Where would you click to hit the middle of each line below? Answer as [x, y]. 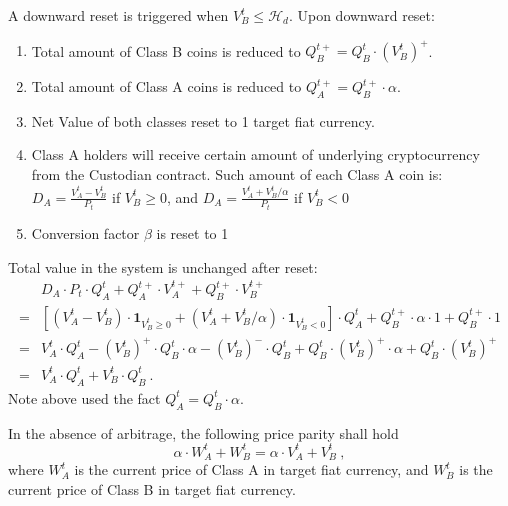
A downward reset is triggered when [118, 15]
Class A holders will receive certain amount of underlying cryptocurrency [255, 154]
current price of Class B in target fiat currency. [152, 488]
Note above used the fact [84, 397]
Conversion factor [85, 233]
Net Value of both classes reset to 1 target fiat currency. [203, 120]
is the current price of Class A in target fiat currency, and [251, 469]
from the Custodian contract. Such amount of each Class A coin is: [237, 174]
